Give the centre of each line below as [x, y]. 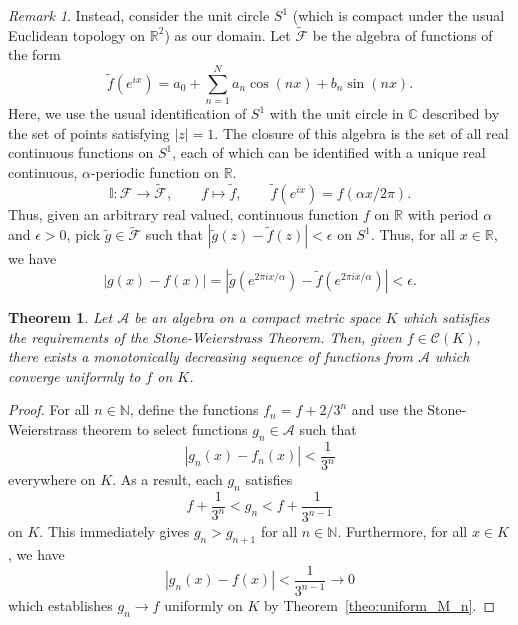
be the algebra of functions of [402, 34]
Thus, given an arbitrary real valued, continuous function [183, 213]
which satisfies [446, 316]
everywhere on [52, 479]
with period [443, 213]
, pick [83, 234]
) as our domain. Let [227, 34]
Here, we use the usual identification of [127, 113]
